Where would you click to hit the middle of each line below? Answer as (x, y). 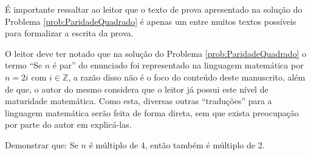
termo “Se (24, 65)
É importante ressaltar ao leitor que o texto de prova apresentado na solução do (154, 9)
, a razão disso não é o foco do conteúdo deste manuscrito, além (187, 77)
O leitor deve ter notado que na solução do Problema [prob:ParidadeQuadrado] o (156, 53)
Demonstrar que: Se (42, 144)
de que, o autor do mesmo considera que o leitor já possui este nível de (137, 89)
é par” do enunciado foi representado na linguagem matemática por (178, 65)
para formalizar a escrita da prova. (69, 33)
